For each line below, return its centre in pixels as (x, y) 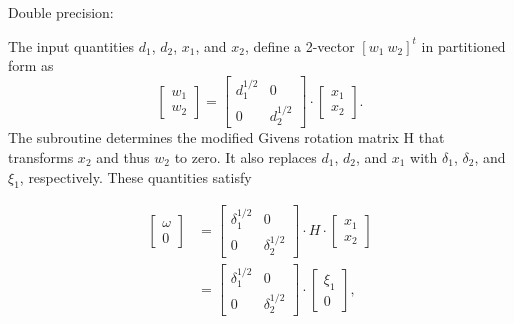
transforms (41, 156)
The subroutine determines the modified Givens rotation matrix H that (226, 137)
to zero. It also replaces (245, 156)
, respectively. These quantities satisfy (135, 176)
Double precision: (61, 12)
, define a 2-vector (300, 45)
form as (31, 65)
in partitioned (463, 45)
